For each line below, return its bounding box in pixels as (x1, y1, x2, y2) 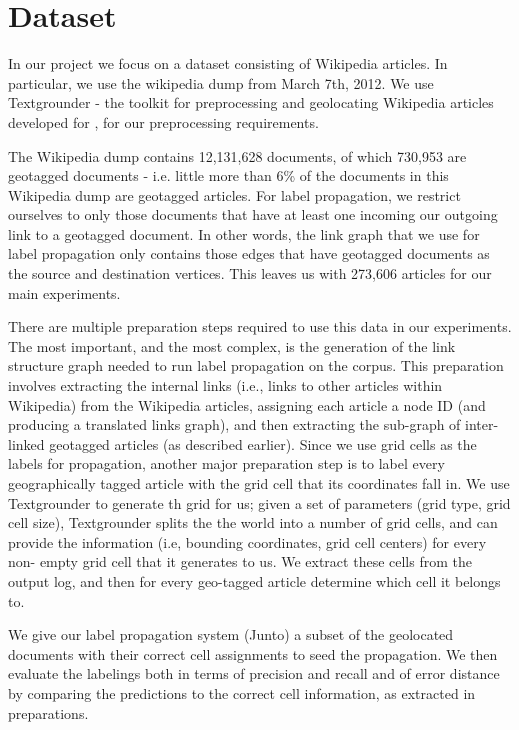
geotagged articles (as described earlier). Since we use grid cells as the (49, 433, 477, 454)
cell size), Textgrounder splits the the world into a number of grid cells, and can (8, 512, 498, 533)
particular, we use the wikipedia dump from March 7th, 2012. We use (8, 72, 434, 93)
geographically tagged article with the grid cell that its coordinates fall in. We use (8, 473, 510, 493)
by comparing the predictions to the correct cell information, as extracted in (8, 682, 476, 703)
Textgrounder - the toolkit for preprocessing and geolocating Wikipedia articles (8, 92, 494, 113)
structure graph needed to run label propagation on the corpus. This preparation (8, 355, 504, 376)
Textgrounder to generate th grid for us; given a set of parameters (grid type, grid (8, 492, 511, 513)
